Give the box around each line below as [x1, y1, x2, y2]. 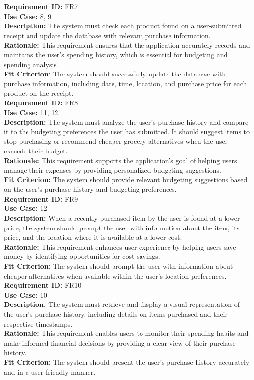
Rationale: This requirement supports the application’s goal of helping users [4, 155, 237, 165]
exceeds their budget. [4, 145, 68, 155]
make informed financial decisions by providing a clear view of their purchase [4, 337, 236, 348]
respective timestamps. [4, 318, 73, 329]
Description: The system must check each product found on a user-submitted [4, 21, 242, 31]
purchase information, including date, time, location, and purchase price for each [4, 78, 247, 88]
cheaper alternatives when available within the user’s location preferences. [4, 270, 226, 280]
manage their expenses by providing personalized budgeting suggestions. [4, 165, 221, 175]
